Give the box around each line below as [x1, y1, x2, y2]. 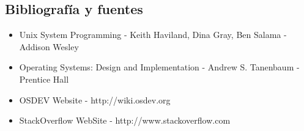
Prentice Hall [19, 72, 69, 85]
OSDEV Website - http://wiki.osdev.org [19, 93, 171, 106]
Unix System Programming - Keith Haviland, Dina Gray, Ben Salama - [19, 28, 287, 41]
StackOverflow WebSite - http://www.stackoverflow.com [19, 114, 231, 127]
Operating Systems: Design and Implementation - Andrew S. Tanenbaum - [19, 61, 300, 73]
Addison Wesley [19, 40, 79, 53]
